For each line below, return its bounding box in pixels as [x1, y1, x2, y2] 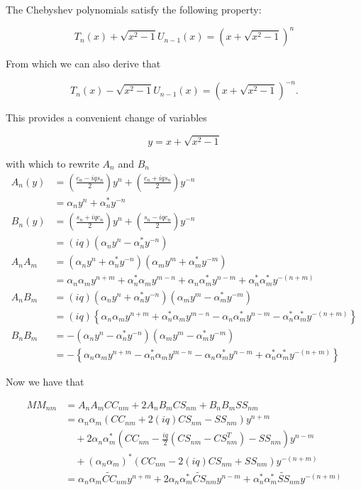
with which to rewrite [6, 156, 99, 170]
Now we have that [6, 374, 84, 388]
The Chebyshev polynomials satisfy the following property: [6, 2, 262, 16]
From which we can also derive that [6, 56, 161, 71]
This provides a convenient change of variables [6, 110, 207, 125]
